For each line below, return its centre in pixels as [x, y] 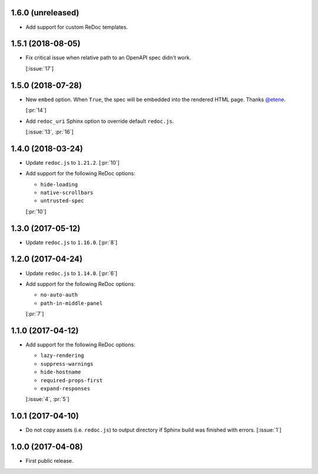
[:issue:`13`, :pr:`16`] [49, 132]
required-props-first [72, 380]
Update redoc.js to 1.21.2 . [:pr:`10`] [73, 162]
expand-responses [65, 388]
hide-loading [59, 184]
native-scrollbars [67, 192]
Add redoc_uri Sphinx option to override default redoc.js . [100, 121]
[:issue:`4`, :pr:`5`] [48, 399]
